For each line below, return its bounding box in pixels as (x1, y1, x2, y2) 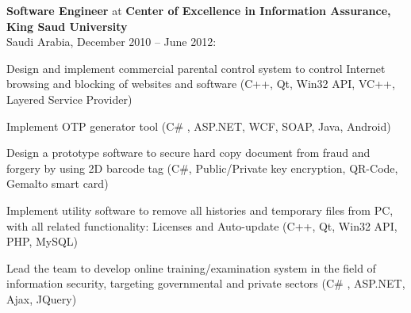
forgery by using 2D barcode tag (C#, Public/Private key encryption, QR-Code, (6, 159, 398, 176)
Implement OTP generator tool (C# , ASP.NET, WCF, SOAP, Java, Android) (6, 117, 391, 134)
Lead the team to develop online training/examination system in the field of (6, 259, 376, 276)
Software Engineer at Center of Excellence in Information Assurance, (6, 2, 391, 18)
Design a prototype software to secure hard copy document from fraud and (6, 144, 371, 161)
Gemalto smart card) (6, 175, 109, 192)
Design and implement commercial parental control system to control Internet (6, 59, 386, 76)
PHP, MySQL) (6, 233, 79, 250)
